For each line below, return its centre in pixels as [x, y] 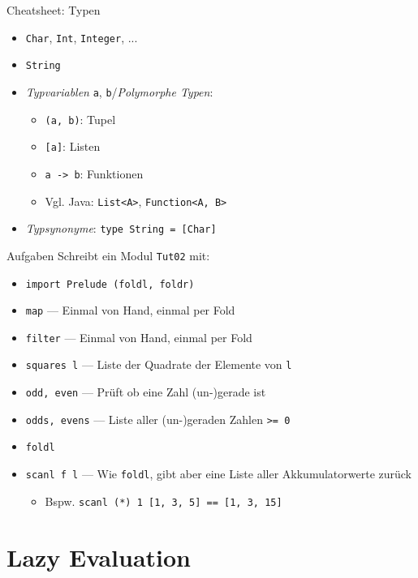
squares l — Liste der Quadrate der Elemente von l [159, 364]
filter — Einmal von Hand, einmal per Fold [139, 337]
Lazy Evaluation [99, 557]
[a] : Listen [73, 146]
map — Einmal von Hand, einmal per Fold [130, 310]
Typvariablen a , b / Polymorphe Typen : [119, 91]
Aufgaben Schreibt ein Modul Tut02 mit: [108, 255]
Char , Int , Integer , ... [82, 37]
